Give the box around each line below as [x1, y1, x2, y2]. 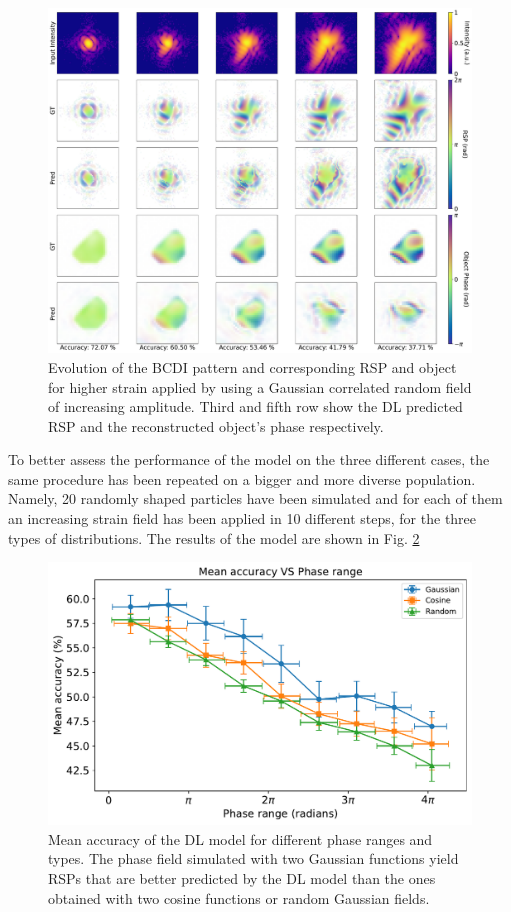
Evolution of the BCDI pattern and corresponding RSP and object [48, 356, 457, 377]
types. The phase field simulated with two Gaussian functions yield [48, 848, 459, 869]
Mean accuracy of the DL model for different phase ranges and [48, 828, 433, 849]
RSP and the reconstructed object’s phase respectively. [48, 415, 384, 436]
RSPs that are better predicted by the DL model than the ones [48, 867, 436, 888]
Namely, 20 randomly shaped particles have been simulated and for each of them [8, 488, 503, 509]
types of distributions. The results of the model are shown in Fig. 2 [8, 527, 420, 548]
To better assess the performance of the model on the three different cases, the [8, 449, 490, 470]
